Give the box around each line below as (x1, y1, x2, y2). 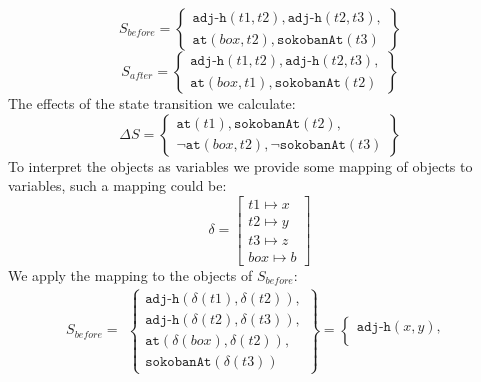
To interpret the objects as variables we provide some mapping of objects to (8, 155, 473, 176)
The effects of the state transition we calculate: (8, 93, 296, 113)
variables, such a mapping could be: (8, 175, 227, 196)
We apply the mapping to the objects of (8, 264, 253, 285)
